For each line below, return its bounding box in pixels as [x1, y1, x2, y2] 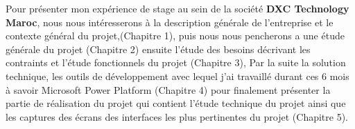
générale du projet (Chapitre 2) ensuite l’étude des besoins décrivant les [6, 41, 311, 56]
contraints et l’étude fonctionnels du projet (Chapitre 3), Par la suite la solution [6, 55, 346, 70]
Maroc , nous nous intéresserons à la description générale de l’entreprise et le [6, 14, 334, 29]
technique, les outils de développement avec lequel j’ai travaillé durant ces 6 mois [6, 68, 349, 83]
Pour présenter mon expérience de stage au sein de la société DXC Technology [6, 1, 349, 15]
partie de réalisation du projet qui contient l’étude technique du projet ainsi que [6, 96, 346, 110]
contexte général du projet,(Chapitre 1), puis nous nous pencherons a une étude [6, 28, 345, 43]
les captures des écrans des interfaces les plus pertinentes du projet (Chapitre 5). [6, 109, 349, 123]
